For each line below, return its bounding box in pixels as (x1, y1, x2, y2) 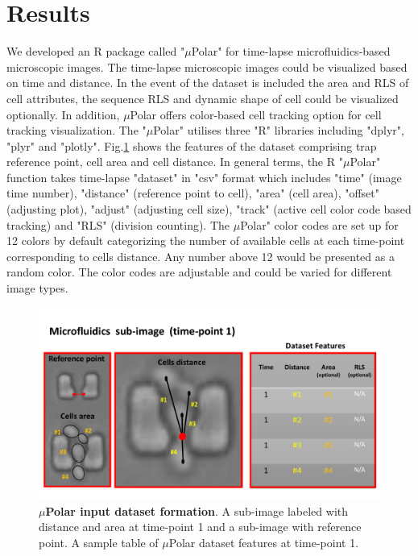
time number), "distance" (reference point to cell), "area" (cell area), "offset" (6, 185, 379, 201)
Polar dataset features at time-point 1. (168, 533, 359, 550)
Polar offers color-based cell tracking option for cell (130, 106, 382, 122)
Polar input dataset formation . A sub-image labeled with (45, 502, 349, 519)
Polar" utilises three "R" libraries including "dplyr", (153, 122, 404, 139)
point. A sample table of (39, 533, 159, 550)
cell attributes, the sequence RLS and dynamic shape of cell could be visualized (6, 89, 399, 106)
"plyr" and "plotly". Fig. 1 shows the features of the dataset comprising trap (6, 137, 377, 154)
